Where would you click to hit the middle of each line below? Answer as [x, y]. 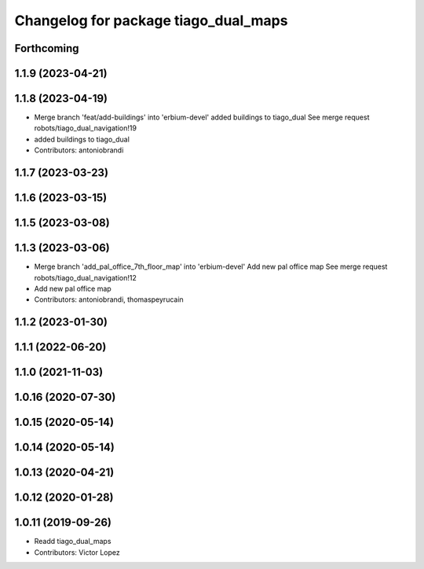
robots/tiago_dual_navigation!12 [85, 277]
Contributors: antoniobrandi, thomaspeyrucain [109, 299]
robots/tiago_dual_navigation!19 [86, 128]
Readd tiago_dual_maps [73, 541]
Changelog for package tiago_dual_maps [151, 20]
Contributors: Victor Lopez [77, 552]
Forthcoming [47, 48]
